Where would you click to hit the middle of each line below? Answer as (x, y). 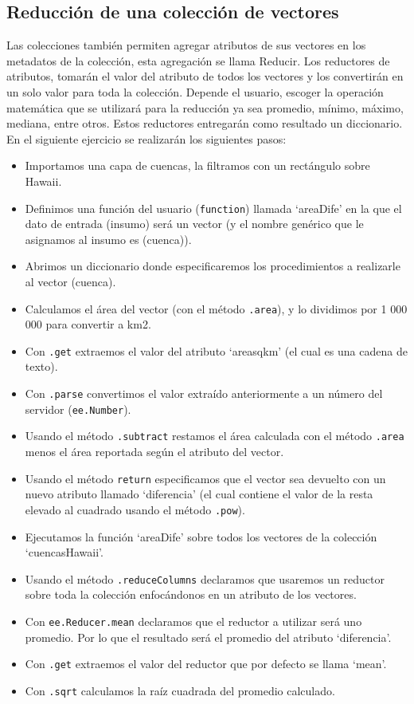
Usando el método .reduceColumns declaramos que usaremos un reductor (205, 578)
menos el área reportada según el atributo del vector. (154, 452)
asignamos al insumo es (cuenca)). (108, 239)
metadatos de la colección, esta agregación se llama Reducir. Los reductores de (198, 60)
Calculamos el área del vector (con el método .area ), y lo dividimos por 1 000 (216, 308)
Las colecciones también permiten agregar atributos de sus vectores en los (186, 45)
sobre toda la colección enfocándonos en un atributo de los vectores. (191, 594)
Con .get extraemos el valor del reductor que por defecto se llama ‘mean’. (206, 664)
